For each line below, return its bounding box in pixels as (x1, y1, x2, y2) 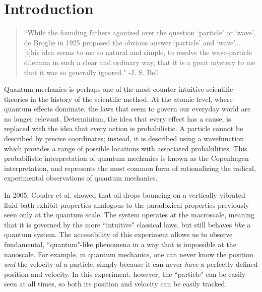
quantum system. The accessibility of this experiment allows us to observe (4, 229, 233, 240)
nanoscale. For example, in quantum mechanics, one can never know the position (4, 249, 253, 259)
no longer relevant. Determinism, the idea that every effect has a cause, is (4, 113, 231, 124)
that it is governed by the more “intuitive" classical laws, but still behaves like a (4, 219, 251, 229)
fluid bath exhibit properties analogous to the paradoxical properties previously (4, 199, 249, 210)
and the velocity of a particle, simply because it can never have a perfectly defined (4, 259, 258, 269)
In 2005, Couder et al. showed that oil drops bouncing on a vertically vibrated (4, 190, 245, 200)
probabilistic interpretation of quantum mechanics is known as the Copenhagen (4, 153, 249, 163)
